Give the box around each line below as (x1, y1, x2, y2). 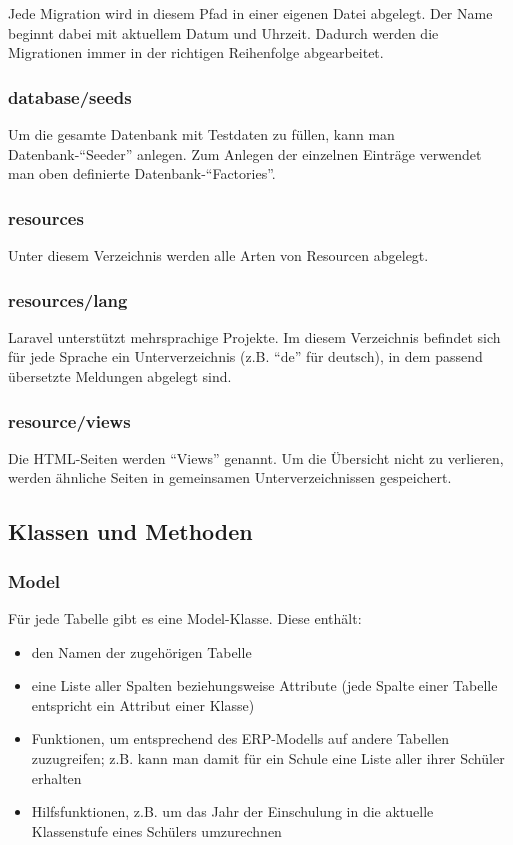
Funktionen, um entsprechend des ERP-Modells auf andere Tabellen (31, 728, 450, 749)
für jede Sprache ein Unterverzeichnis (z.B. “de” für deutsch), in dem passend (8, 346, 483, 367)
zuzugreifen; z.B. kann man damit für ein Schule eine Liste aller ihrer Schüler (31, 747, 505, 768)
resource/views (8, 408, 131, 433)
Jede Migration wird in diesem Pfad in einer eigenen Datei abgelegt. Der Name (8, 3, 493, 23)
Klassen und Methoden (8, 516, 253, 547)
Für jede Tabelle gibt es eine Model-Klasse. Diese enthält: (8, 608, 362, 628)
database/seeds (8, 84, 132, 109)
